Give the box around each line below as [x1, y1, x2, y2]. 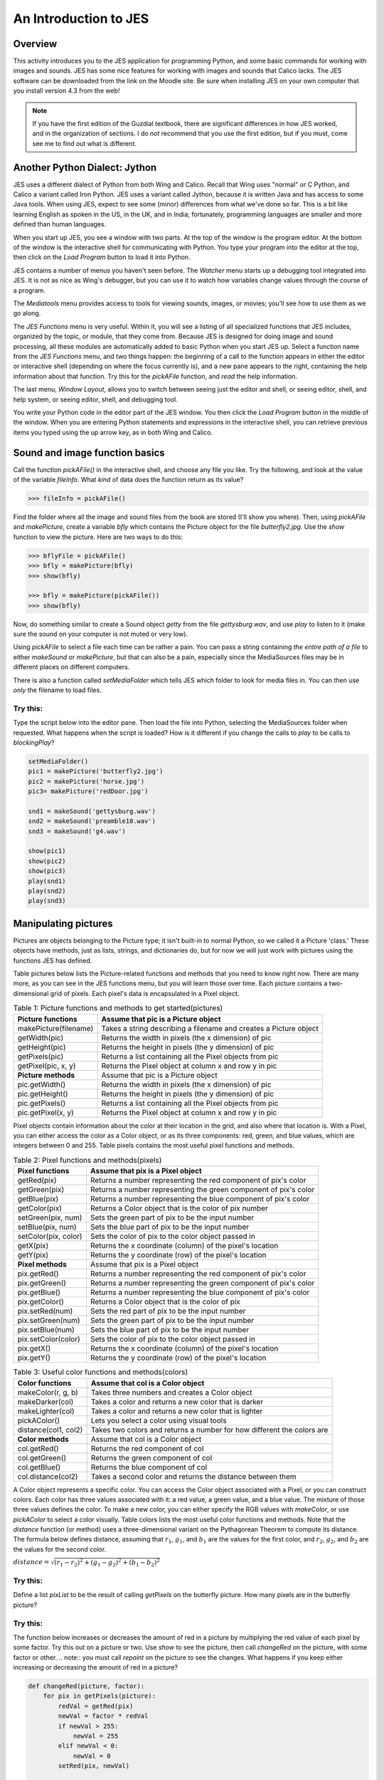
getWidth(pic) [17, 1032, 64, 1042]
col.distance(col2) [17, 1471, 78, 1481]
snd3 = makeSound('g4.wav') [28, 827, 126, 835]
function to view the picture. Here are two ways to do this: [13, 533, 183, 541]
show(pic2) [28, 857, 66, 865]
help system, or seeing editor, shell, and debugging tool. [13, 395, 178, 404]
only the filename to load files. [13, 686, 102, 694]
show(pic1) [28, 847, 66, 855]
